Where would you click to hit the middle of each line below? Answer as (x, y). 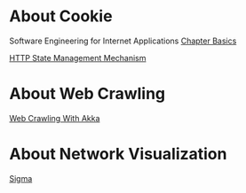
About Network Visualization (118, 154)
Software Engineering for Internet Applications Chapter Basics (123, 41)
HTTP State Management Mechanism (78, 58)
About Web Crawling (87, 94)
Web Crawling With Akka (55, 118)
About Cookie (61, 16)
